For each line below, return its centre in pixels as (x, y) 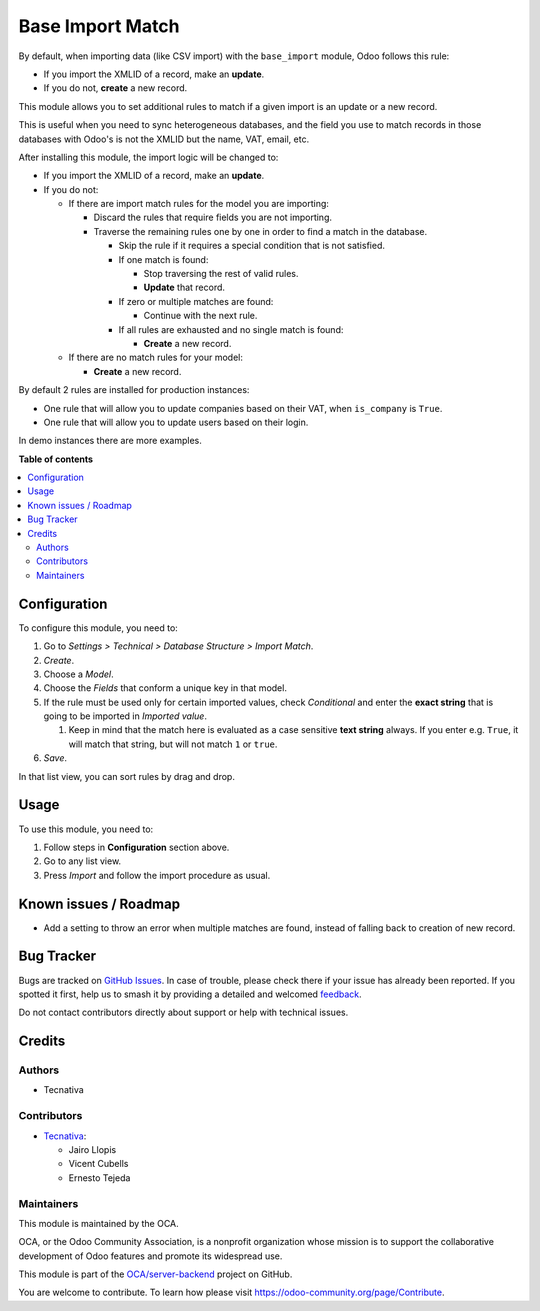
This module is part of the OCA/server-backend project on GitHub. (155, 1274)
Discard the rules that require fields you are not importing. (213, 217)
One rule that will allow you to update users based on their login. (176, 422)
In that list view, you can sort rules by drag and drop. (126, 776)
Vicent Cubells (98, 1164)
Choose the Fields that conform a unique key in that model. (165, 688)
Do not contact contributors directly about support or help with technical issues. (183, 1012)
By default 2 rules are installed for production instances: (134, 390)
